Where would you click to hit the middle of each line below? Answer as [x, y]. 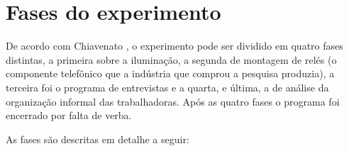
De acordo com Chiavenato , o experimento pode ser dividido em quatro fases [174, 46]
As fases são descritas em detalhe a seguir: [98, 139]
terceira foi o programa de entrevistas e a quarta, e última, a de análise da [167, 87]
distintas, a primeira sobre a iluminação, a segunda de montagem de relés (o [171, 59]
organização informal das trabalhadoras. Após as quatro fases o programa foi [173, 101]
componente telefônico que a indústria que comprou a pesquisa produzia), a [170, 73]
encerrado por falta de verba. [69, 115]
